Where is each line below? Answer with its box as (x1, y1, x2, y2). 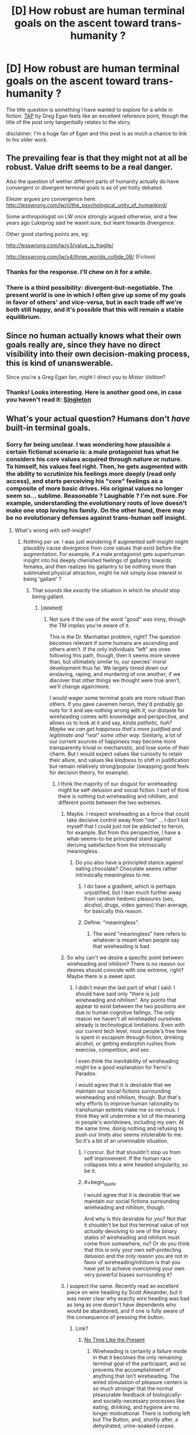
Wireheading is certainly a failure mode (92, 1347, 187, 1354)
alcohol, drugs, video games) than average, (84, 901, 188, 908)
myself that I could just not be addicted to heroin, (66, 823, 185, 830)
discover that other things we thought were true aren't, (49, 677, 181, 684)
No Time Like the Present (84, 1336, 145, 1343)
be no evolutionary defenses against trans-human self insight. (6, 513, 187, 521)
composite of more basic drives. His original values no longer (6, 484, 183, 492)
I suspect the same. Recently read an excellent (66, 1282, 179, 1289)
